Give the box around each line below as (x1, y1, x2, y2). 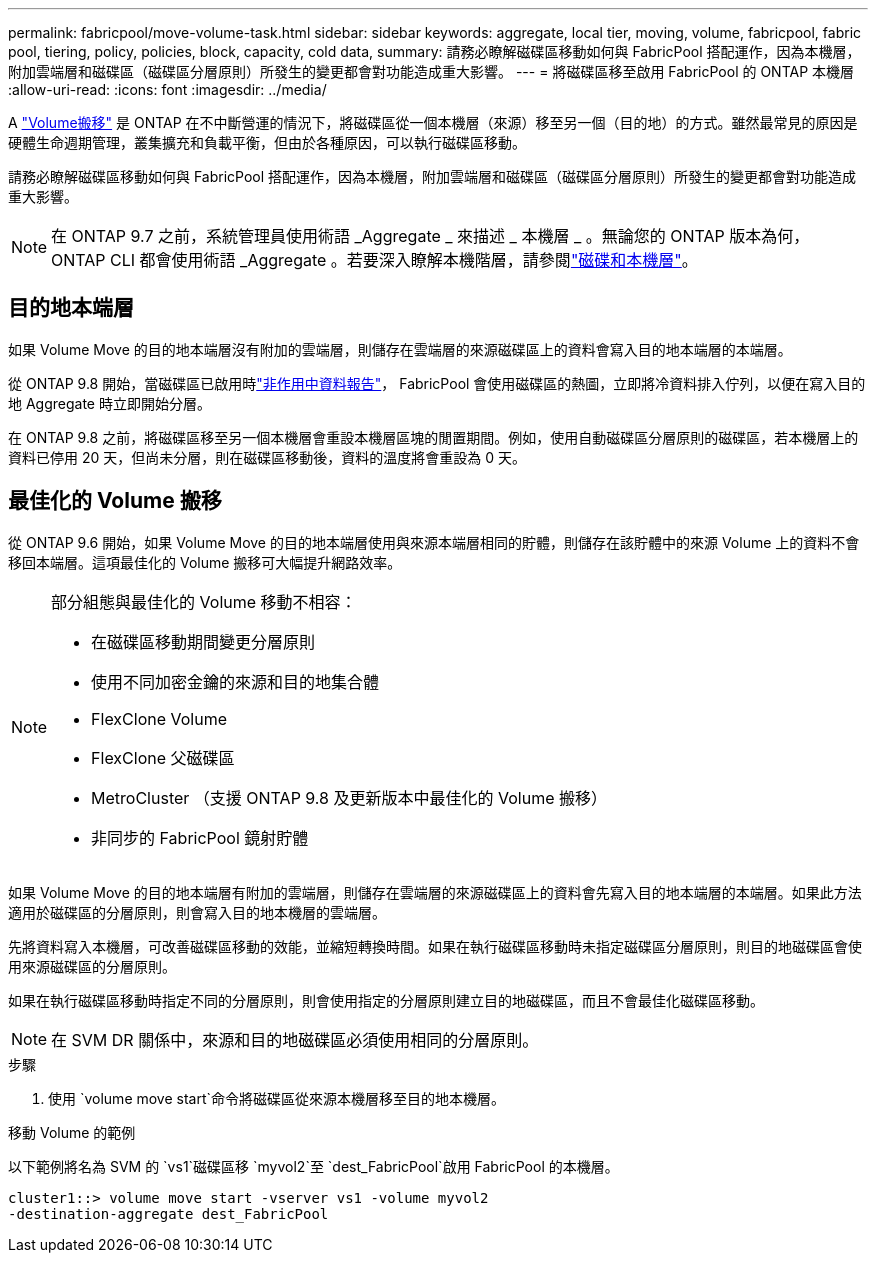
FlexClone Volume (91, 708, 228, 729)
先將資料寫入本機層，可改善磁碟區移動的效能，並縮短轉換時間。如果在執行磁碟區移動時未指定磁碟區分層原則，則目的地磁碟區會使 (8, 937, 862, 955)
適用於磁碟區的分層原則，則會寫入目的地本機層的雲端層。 (8, 903, 386, 921)
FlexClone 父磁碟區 (91, 747, 235, 768)
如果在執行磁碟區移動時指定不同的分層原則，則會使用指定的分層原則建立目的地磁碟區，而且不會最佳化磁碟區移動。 (8, 991, 764, 1009)
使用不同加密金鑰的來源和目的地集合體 (91, 671, 380, 692)
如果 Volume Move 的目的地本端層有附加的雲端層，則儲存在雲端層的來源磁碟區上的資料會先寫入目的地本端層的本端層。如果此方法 (8, 883, 862, 901)
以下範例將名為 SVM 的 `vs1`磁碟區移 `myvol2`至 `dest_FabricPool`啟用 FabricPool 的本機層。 (8, 1157, 619, 1175)
